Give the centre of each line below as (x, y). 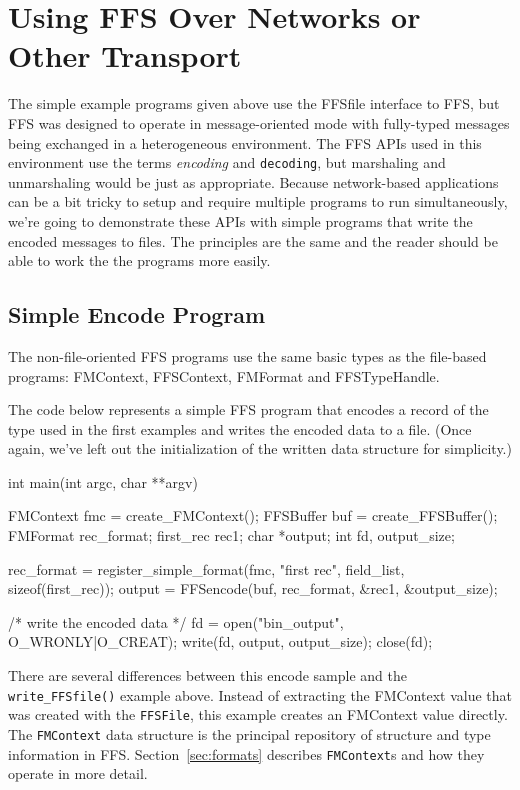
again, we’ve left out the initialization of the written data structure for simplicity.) (260, 448)
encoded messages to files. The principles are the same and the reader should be (253, 240)
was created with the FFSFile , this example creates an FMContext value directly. (258, 714)
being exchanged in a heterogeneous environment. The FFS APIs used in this (245, 142)
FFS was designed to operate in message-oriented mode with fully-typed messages (259, 122)
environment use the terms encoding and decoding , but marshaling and (227, 162)
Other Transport (125, 55)
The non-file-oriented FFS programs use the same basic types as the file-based (247, 355)
